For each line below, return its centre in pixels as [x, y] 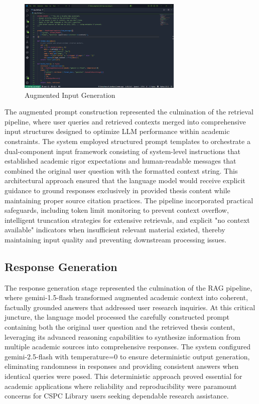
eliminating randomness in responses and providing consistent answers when [122, 366]
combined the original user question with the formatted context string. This [121, 170]
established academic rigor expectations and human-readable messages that [120, 161]
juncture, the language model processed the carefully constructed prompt [117, 317]
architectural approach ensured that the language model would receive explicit [125, 180]
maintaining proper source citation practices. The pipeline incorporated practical [129, 200]
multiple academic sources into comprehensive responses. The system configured [127, 347]
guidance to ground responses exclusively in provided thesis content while [117, 190]
